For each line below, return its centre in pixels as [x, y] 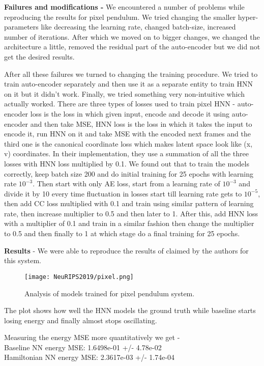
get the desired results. [39, 56]
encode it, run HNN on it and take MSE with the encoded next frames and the [127, 134]
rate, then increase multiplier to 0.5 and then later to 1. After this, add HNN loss [131, 213]
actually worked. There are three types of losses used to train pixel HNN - [120, 104]
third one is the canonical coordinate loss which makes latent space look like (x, [128, 143]
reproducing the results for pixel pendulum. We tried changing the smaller [120, 17]
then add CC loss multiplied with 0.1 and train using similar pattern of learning [129, 203]
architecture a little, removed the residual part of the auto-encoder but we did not [132, 47]
